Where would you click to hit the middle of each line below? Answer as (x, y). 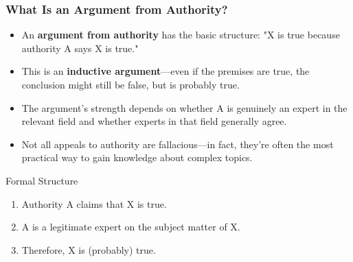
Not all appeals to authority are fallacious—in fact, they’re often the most (178, 144)
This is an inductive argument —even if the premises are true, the (166, 71)
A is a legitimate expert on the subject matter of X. (131, 227)
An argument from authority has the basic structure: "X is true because (181, 35)
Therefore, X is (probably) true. (89, 249)
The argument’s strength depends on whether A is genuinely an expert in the (184, 107)
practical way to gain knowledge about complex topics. (137, 157)
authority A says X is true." (80, 48)
